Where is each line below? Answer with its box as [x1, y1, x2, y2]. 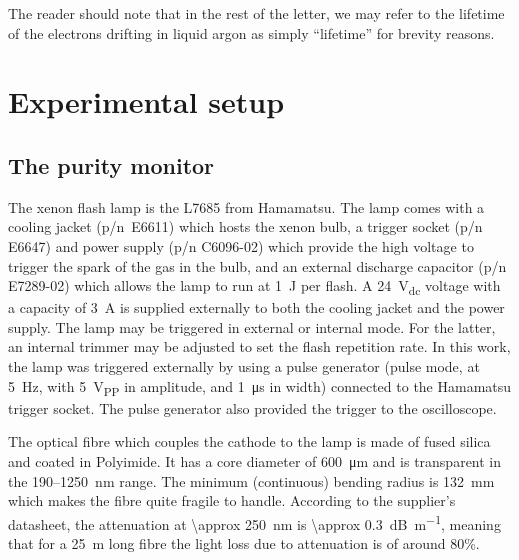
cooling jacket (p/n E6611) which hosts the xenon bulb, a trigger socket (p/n [8, 216, 483, 237]
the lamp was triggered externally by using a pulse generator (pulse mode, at [8, 356, 480, 377]
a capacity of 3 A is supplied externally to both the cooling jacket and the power [8, 297, 505, 318]
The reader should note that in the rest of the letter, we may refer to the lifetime [8, 3, 505, 23]
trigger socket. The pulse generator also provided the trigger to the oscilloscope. [8, 397, 497, 418]
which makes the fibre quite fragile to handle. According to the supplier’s [8, 490, 456, 511]
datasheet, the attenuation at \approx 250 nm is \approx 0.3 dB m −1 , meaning [8, 510, 501, 534]
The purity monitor [8, 149, 215, 180]
